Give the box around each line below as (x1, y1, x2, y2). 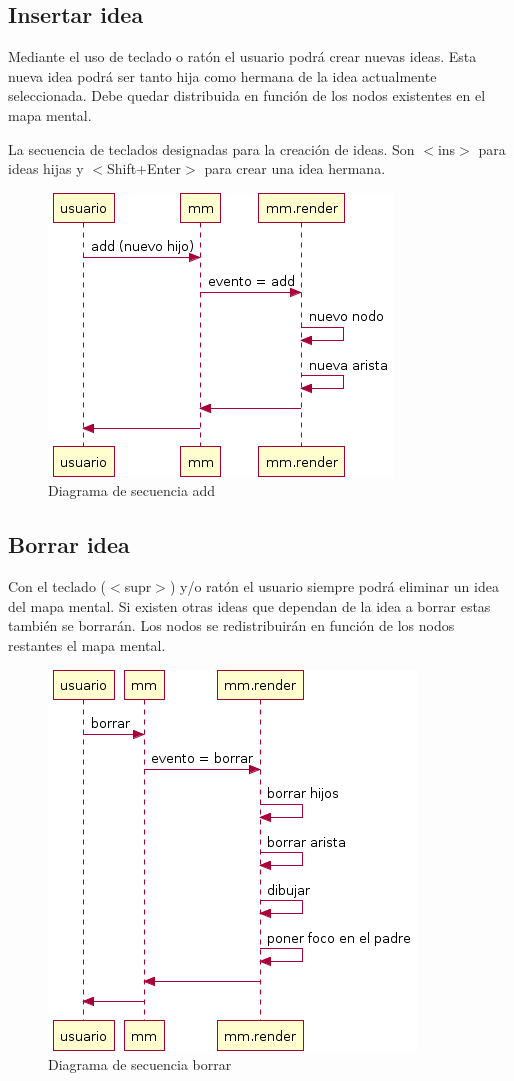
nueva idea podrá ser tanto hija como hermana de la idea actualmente (8, 65, 437, 86)
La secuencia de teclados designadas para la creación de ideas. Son (8, 138, 415, 159)
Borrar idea (8, 529, 130, 560)
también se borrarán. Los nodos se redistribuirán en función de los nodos (8, 615, 455, 636)
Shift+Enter (106, 158, 182, 179)
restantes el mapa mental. (8, 634, 166, 655)
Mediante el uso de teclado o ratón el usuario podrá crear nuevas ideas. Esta (8, 46, 477, 67)
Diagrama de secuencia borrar (48, 1054, 232, 1075)
